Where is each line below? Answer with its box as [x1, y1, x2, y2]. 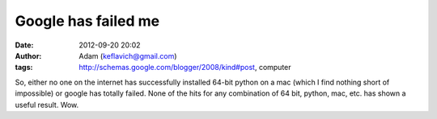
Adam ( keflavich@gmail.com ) [78, 51, 177, 60]
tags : [15, 63, 33, 72]
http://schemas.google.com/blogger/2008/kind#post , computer [78, 63, 291, 72]
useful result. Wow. [15, 100, 79, 109]
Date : [15, 40, 34, 50]
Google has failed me [15, 12, 160, 30]
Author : [15, 51, 42, 60]
